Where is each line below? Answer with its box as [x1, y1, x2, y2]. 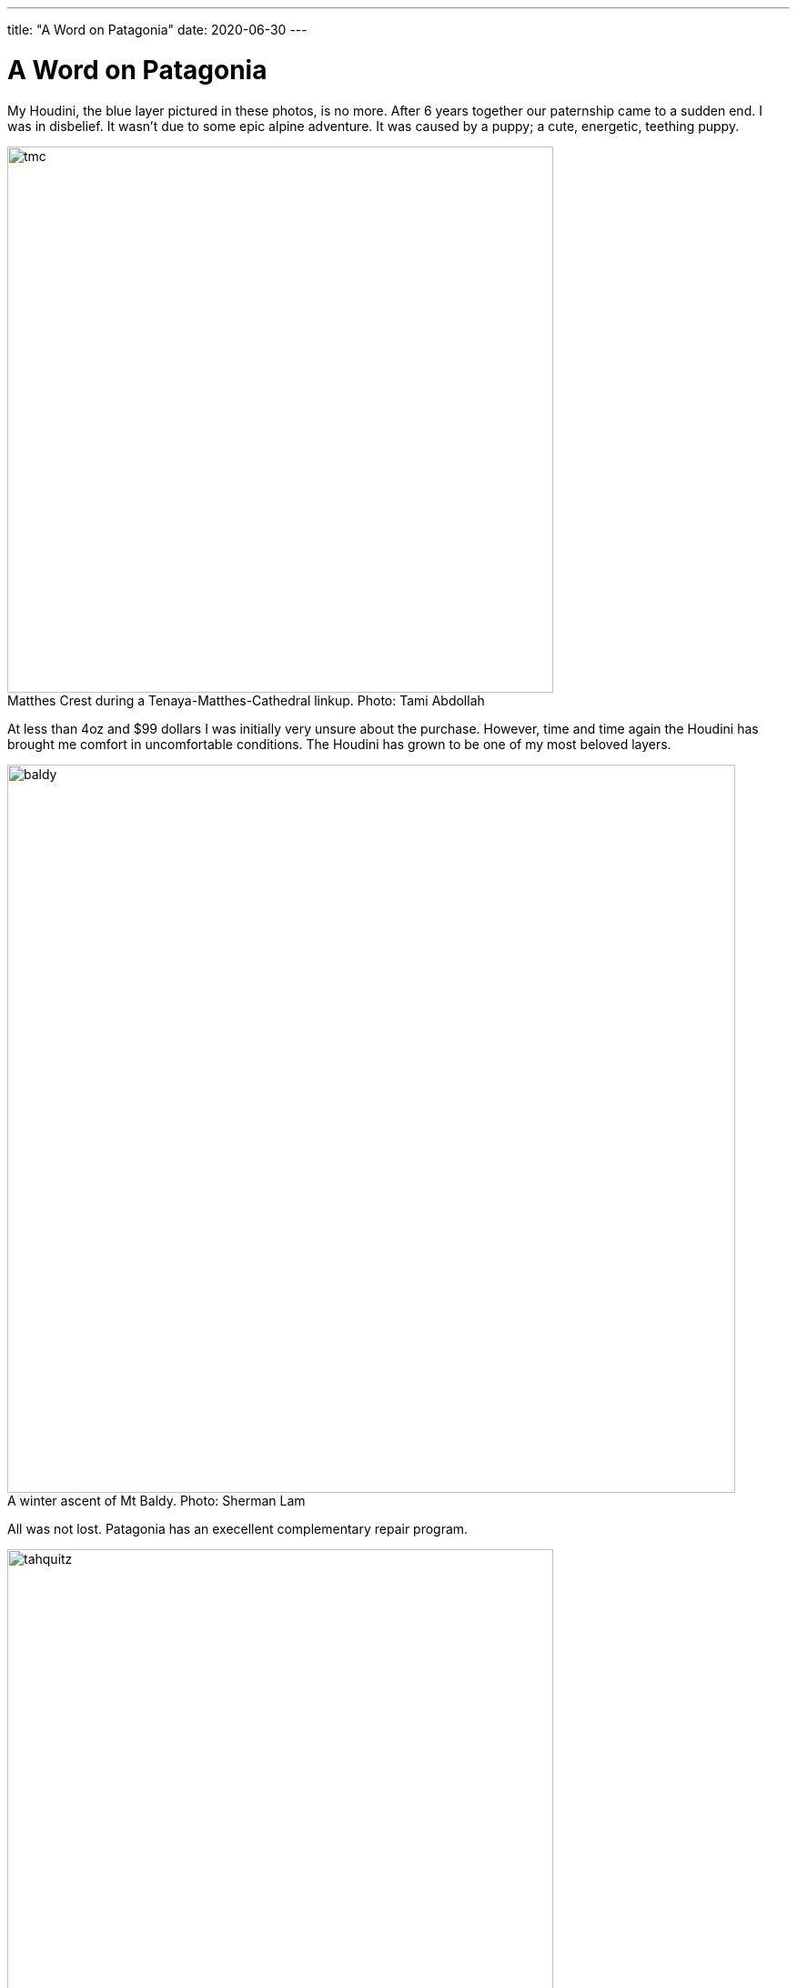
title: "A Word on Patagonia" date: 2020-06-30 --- [7, 22, 308, 37]
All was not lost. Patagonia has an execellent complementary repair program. [7, 1520, 469, 1537]
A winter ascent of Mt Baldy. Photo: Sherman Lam [7, 1492, 306, 1508]
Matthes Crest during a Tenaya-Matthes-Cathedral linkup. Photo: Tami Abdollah [7, 692, 485, 708]
